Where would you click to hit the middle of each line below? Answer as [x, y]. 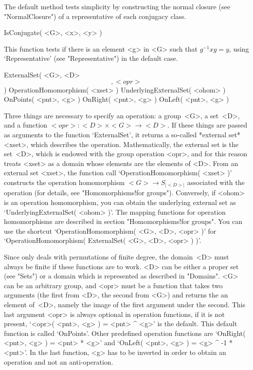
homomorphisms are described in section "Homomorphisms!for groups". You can [123, 221]
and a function [26, 125]
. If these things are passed [207, 125]
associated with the [216, 182]
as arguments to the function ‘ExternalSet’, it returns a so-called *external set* [122, 134]
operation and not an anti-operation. [59, 361]
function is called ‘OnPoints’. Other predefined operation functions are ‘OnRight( [125, 333]
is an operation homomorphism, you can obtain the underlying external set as [120, 202]
